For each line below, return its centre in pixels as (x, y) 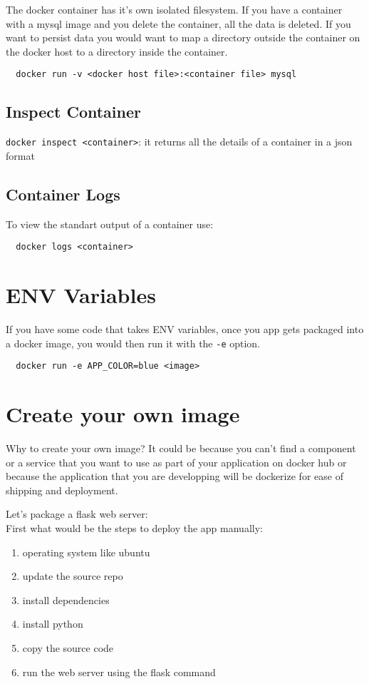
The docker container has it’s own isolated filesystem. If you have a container (174, 9)
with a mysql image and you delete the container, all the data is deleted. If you (178, 23)
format (20, 155)
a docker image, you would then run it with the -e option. (133, 343)
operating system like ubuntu (86, 552)
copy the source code (68, 648)
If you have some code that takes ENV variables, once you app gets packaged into (185, 329)
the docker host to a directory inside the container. (117, 51)
